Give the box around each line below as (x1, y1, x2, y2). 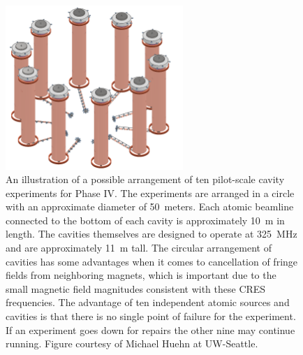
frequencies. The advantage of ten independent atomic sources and (6, 295, 290, 310)
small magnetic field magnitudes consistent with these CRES (6, 281, 266, 296)
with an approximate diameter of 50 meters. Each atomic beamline (6, 199, 294, 214)
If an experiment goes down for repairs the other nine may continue (6, 322, 295, 337)
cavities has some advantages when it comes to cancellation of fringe (6, 254, 298, 268)
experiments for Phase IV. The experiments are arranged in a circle (6, 185, 295, 200)
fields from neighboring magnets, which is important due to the (6, 268, 276, 282)
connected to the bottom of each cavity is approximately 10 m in (6, 212, 285, 227)
